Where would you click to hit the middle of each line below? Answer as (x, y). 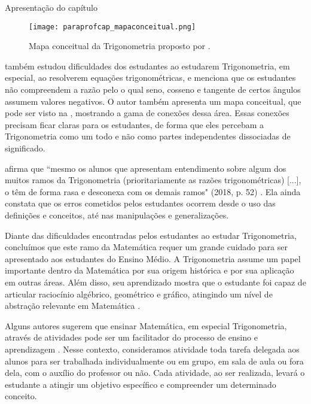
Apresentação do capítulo (51, 7)
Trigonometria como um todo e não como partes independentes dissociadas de (148, 136)
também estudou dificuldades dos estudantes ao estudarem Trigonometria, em (147, 66)
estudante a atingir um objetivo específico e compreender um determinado (141, 384)
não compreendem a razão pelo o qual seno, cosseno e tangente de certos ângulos (153, 89)
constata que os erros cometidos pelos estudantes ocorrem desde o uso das (140, 203)
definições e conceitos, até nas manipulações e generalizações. (117, 215)
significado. (25, 148)
